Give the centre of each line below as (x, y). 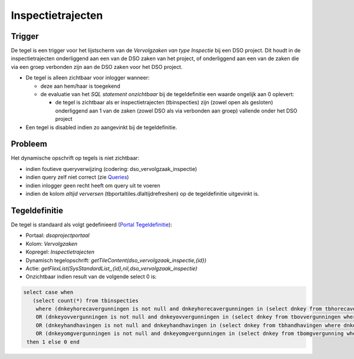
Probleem (29, 144)
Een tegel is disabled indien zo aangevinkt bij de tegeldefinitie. (101, 127)
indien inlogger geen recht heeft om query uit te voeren (93, 185)
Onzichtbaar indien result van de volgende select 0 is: (91, 276)
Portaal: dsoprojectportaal (58, 235)
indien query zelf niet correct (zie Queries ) (77, 177)
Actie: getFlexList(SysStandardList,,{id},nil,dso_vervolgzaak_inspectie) (112, 268)
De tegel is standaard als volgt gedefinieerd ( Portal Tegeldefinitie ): (91, 225)
